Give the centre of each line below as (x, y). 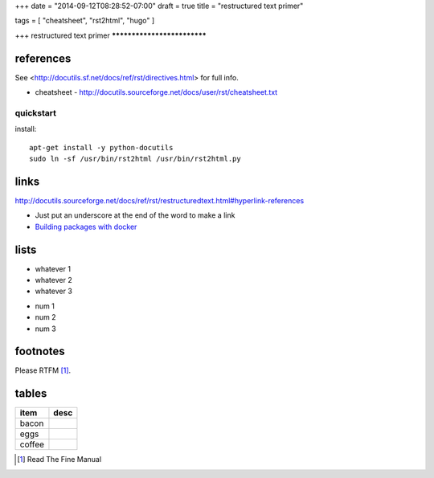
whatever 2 (53, 280)
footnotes (40, 351)
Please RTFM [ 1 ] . (43, 370)
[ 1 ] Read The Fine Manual (59, 460)
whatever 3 (53, 291)
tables (31, 394)
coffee (32, 444)
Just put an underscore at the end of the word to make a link (135, 215)
